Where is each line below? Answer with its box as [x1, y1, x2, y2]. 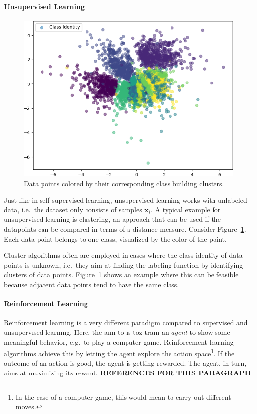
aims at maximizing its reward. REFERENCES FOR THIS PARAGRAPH [4, 367, 251, 377]
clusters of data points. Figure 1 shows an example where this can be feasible [4, 269, 239, 280]
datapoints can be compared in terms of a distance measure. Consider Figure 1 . [4, 223, 246, 234]
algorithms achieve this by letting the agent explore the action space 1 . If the [4, 347, 235, 358]
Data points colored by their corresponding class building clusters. [24, 178, 224, 188]
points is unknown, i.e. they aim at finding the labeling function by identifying [4, 259, 243, 270]
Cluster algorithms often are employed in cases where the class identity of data [4, 250, 243, 260]
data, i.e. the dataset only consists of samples [4, 204, 142, 214]
